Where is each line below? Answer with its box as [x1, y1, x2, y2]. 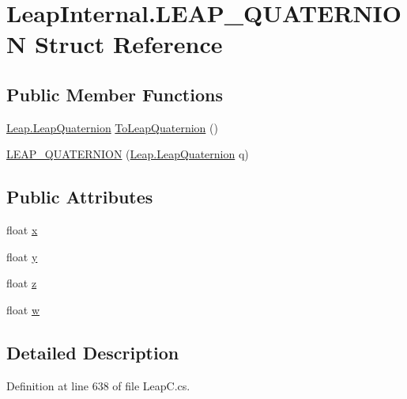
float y [6, 248, 38, 264]
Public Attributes [6, 184, 153, 209]
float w [6, 301, 40, 317]
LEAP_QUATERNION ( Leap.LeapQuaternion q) [6, 146, 249, 162]
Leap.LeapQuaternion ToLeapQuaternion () [6, 119, 218, 135]
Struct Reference [34, 28, 223, 60]
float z [6, 275, 37, 291]
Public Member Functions [6, 82, 223, 106]
